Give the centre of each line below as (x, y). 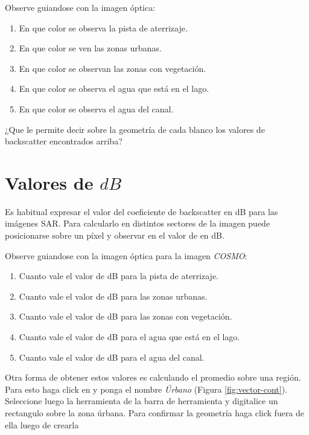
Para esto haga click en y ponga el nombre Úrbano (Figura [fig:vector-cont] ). (146, 389)
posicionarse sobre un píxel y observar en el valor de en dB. (115, 235)
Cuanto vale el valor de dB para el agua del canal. (112, 357)
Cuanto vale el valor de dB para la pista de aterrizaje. (119, 276)
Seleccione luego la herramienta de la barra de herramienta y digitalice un (142, 401)
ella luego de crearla (42, 424)
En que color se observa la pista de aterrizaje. (103, 27)
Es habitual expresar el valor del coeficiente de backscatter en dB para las (142, 211)
